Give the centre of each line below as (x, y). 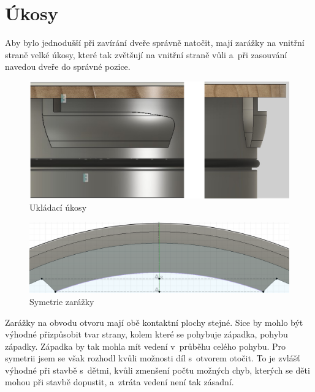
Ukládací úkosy (58, 207)
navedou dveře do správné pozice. (68, 66)
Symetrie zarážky (62, 301)
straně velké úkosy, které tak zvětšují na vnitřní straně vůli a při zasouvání (146, 54)
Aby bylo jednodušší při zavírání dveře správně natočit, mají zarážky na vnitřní (155, 43)
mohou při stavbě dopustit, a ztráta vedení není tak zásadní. (120, 382)
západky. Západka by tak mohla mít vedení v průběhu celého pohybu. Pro (146, 346)
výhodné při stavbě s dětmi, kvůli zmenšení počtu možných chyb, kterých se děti (157, 370)
